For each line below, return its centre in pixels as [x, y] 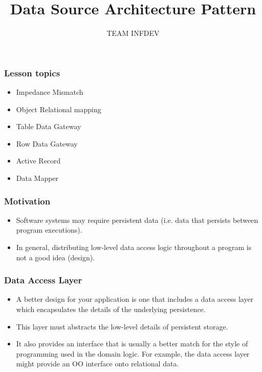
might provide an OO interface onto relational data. [97, 364]
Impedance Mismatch [50, 92]
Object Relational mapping [59, 109]
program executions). [49, 230]
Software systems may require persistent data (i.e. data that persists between [137, 220]
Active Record [38, 161]
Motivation [27, 201]
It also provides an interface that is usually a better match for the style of [132, 344]
